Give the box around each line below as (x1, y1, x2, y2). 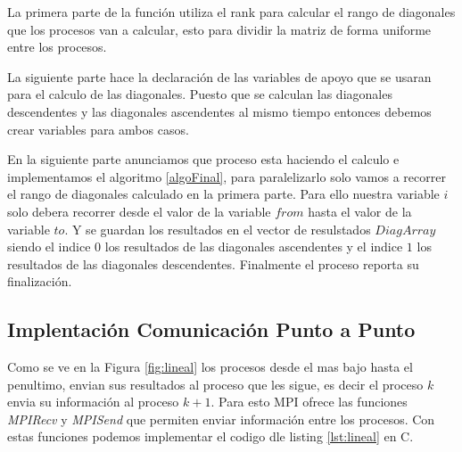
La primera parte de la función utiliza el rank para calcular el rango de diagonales (7, 3, 456, 21)
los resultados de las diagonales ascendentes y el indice (104, 237, 403, 256)
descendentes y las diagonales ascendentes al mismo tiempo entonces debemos (7, 102, 432, 120)
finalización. (7, 272, 72, 291)
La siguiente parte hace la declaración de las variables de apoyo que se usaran (7, 67, 432, 86)
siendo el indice (7, 237, 91, 256)
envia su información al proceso (7, 392, 179, 411)
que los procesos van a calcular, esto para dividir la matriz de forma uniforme (7, 20, 432, 38)
